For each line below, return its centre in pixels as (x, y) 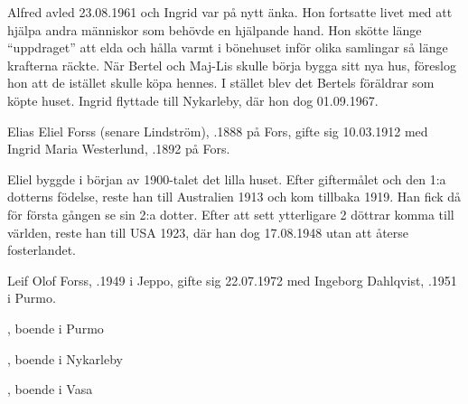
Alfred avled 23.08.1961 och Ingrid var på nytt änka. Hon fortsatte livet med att (230, 12)
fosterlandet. (42, 250)
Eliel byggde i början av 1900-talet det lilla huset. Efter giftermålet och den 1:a (227, 179)
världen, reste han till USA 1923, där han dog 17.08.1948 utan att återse (208, 232)
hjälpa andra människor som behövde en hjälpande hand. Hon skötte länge (215, 29)
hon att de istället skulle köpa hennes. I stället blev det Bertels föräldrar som (221, 83)
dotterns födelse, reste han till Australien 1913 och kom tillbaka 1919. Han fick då (234, 197)
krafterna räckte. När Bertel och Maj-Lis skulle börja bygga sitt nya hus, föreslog (232, 65)
